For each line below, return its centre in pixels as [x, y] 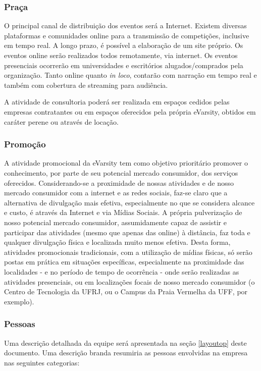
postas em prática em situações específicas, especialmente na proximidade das [124, 262]
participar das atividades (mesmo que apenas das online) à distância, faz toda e [127, 232]
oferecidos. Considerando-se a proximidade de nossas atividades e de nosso [119, 182]
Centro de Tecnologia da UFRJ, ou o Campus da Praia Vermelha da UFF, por [126, 291]
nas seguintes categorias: [42, 362]
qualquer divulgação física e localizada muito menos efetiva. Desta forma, [117, 242]
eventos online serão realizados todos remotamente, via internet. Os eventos [121, 55]
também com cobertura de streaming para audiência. [86, 85]
